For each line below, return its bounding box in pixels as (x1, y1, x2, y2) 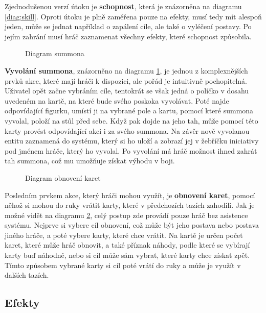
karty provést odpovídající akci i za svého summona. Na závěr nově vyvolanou (5, 125, 250, 136)
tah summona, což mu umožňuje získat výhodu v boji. (5, 155, 175, 166)
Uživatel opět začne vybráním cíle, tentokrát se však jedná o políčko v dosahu (5, 85, 249, 96)
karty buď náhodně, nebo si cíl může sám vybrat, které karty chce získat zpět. (5, 250, 250, 260)
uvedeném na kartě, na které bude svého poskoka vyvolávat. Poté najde (5, 95, 229, 106)
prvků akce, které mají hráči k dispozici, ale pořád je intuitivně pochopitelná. (5, 75, 247, 86)
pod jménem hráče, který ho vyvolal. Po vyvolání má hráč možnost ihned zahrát (5, 145, 257, 156)
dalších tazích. (5, 270, 49, 280)
